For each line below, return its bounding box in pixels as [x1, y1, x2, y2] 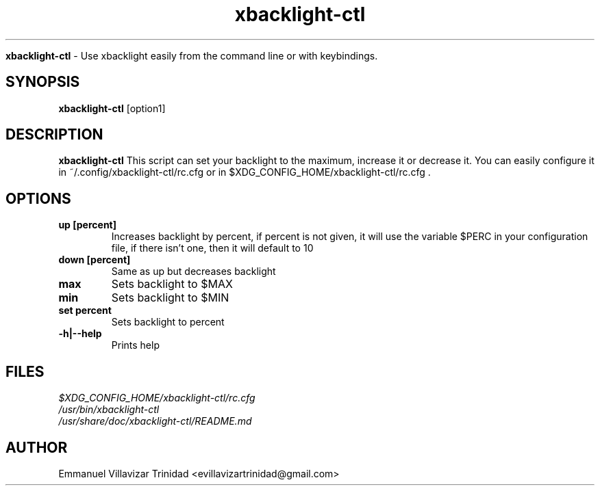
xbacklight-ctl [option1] [58, 102, 166, 114]
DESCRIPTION [5, 126, 103, 144]
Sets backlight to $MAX [111, 277, 233, 291]
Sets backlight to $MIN [111, 291, 229, 305]
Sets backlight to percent [111, 316, 225, 328]
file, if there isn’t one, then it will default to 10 [111, 242, 314, 254]
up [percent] [58, 219, 116, 231]
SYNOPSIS [5, 73, 80, 91]
